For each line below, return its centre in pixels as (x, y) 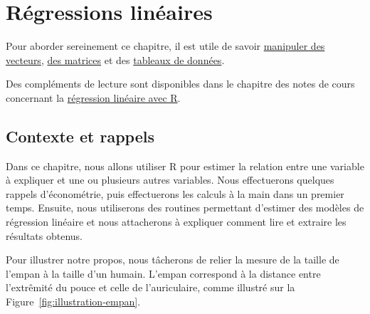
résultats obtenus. (44, 235)
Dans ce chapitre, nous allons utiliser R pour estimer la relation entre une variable (185, 166)
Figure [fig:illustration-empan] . (73, 302)
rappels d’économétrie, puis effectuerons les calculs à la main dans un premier (175, 193)
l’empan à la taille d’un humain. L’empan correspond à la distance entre (163, 273)
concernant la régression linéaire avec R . (93, 97)
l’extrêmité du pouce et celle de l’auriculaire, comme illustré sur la (150, 287)
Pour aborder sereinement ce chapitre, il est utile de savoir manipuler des (165, 46)
